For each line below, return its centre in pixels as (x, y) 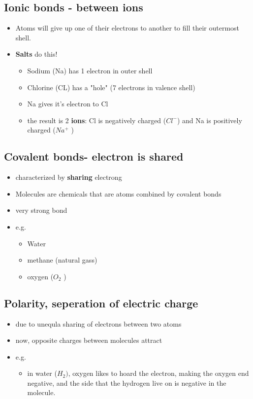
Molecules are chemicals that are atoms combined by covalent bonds (118, 193)
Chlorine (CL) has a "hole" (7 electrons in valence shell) (111, 87)
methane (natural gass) (62, 260)
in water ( (42, 373)
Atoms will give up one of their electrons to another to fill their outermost (127, 28)
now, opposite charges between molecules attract (89, 340)
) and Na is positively (209, 120)
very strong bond (41, 210)
